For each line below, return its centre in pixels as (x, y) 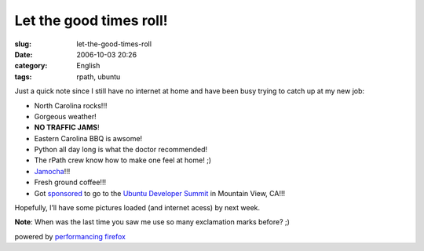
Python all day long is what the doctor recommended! (121, 150)
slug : (23, 44)
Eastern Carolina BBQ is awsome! (88, 138)
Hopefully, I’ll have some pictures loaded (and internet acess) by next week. (137, 208)
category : (31, 66)
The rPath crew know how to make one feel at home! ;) (123, 160)
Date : (24, 54)
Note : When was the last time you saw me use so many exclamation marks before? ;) (152, 222)
